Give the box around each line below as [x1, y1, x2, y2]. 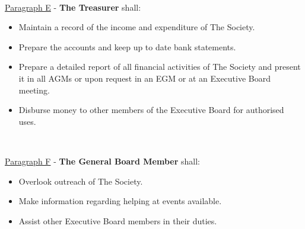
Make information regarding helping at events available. [18, 195, 222, 207]
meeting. [18, 83, 50, 96]
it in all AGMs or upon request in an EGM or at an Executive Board [18, 72, 271, 84]
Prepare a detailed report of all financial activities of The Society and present [18, 60, 301, 73]
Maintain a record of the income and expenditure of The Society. [18, 21, 255, 33]
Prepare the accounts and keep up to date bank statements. [18, 40, 236, 53]
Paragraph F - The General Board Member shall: [5, 154, 200, 167]
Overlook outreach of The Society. [18, 175, 143, 187]
